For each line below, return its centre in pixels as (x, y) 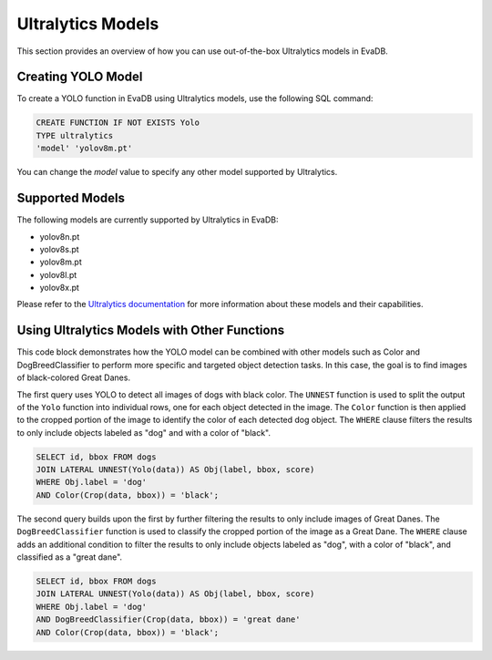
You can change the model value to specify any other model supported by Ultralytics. (177, 172)
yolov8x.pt (59, 288)
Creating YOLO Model (80, 77)
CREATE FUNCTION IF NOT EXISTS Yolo (118, 123)
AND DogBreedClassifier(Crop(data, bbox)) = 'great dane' (168, 619)
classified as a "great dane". (70, 557)
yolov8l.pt (58, 274)
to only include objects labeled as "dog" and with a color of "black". (143, 432)
